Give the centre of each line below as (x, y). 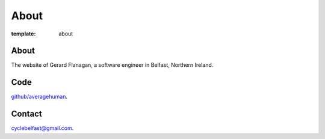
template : (23, 34)
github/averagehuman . (39, 97)
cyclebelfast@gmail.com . (42, 128)
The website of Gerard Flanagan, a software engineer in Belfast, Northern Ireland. (112, 65)
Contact (26, 114)
